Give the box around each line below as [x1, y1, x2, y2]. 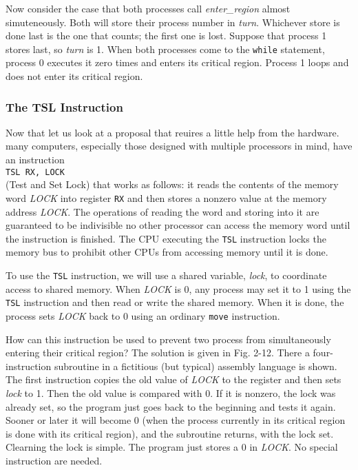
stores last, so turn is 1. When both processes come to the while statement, [6, 41, 325, 56]
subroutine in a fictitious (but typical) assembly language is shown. [54, 358, 337, 373]
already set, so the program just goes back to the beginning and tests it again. [6, 399, 336, 413]
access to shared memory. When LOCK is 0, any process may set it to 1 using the [6, 281, 351, 296]
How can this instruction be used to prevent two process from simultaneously [6, 331, 331, 346]
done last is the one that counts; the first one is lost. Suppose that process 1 [6, 28, 327, 43]
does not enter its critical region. [6, 69, 143, 83]
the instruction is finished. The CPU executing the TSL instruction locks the [6, 231, 326, 245]
